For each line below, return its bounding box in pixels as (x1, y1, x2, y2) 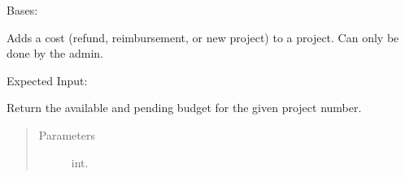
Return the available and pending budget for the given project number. (7, 99, 362, 116)
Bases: (7, 2, 38, 18)
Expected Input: (7, 71, 88, 88)
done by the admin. (7, 45, 104, 62)
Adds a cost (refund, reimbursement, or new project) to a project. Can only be (7, 28, 399, 45)
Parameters (38, 126, 95, 143)
